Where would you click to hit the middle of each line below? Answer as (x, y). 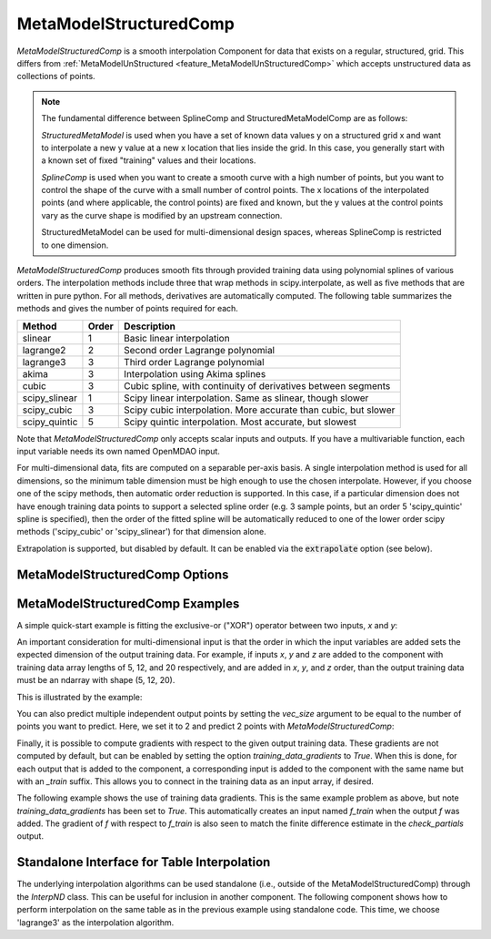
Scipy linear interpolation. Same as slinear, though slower (246, 398)
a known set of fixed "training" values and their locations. (149, 160)
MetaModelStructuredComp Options (123, 574)
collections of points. (56, 77)
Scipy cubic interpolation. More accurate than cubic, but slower (260, 410)
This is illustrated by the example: (80, 697)
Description (150, 326)
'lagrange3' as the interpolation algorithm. (95, 922)
